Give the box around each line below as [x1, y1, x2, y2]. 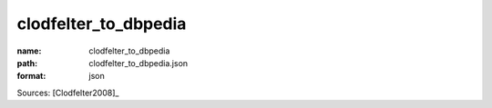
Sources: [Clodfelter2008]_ [16, 87, 119, 98]
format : [16, 71, 46, 82]
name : [16, 45, 42, 56]
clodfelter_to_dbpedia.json [88, 57, 189, 68]
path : [16, 57, 38, 68]
